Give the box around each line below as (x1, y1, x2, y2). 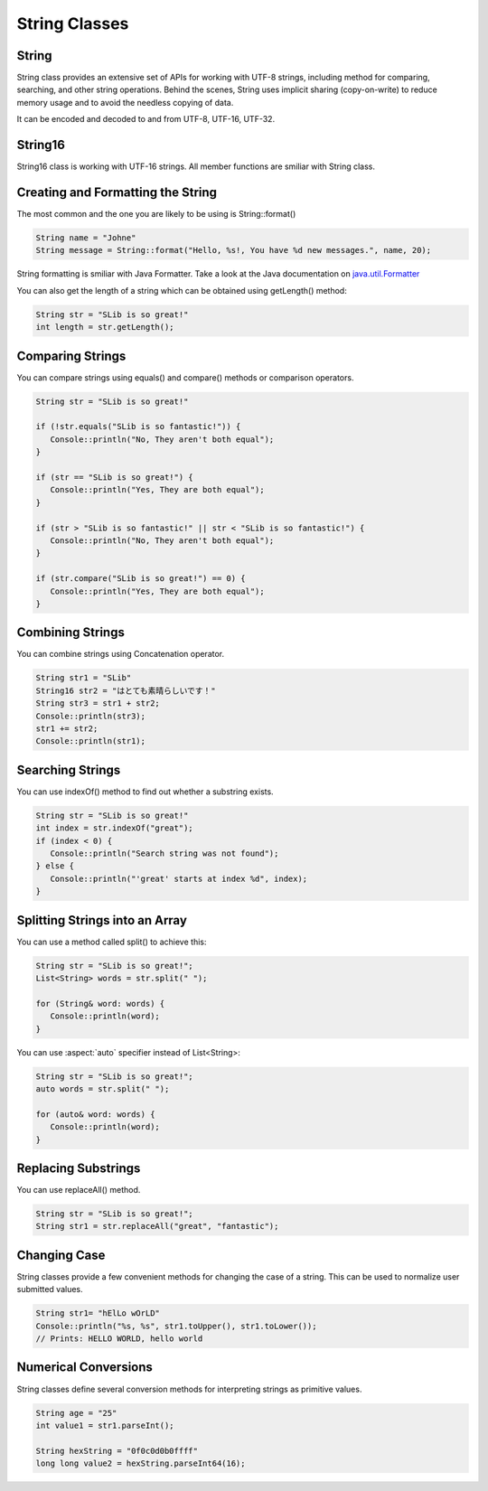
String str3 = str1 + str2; (35, 699, 160, 708)
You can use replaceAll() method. (16, 1185, 141, 1196)
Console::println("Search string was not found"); (50, 849, 279, 858)
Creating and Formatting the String (16, 184, 217, 200)
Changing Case (16, 1247, 106, 1262)
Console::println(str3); (35, 710, 146, 721)
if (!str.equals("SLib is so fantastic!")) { (35, 421, 241, 432)
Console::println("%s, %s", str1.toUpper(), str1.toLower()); (35, 1320, 317, 1331)
